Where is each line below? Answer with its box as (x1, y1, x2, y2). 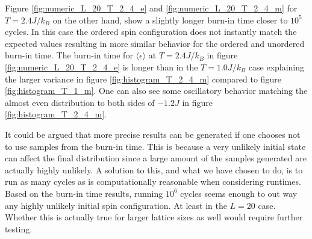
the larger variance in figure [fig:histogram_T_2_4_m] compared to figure (5, 72, 281, 85)
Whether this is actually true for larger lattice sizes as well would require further (5, 211, 303, 223)
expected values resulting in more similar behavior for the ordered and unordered (5, 37, 305, 49)
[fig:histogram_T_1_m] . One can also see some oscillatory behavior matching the (5, 84, 308, 97)
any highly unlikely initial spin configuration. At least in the (5, 199, 227, 211)
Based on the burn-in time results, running (5, 187, 163, 199)
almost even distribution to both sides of (5, 96, 155, 108)
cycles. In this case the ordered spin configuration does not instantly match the (5, 25, 297, 38)
